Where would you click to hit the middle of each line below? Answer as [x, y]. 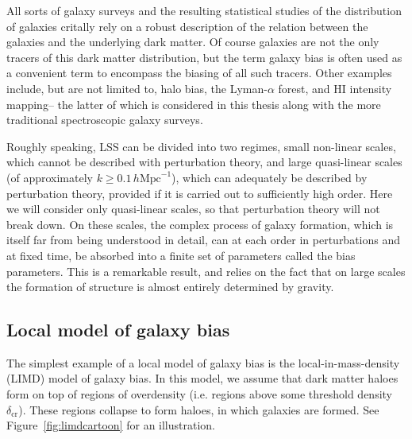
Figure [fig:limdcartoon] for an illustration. [111, 425]
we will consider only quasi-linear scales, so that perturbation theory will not [193, 209]
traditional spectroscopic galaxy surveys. [105, 120]
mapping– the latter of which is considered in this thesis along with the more [194, 104]
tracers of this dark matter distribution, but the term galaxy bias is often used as [204, 57]
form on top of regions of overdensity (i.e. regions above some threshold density [199, 394]
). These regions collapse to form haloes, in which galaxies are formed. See [199, 409]
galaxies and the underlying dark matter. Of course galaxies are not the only [193, 42]
